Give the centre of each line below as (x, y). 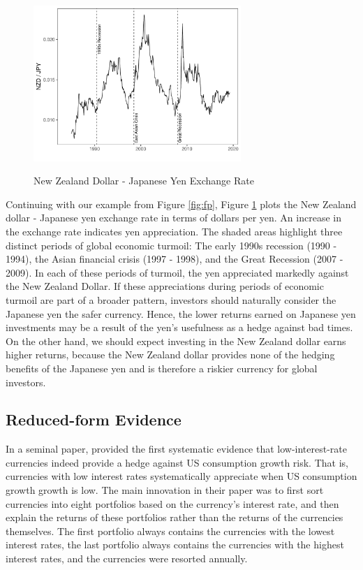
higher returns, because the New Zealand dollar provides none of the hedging (170, 355)
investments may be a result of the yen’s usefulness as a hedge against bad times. (179, 327)
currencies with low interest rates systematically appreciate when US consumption (181, 476)
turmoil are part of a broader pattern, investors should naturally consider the (171, 299)
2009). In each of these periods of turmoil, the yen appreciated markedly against (177, 272)
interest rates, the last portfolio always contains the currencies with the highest (175, 545)
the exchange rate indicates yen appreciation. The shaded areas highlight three (174, 231)
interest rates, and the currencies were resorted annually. (127, 558)
